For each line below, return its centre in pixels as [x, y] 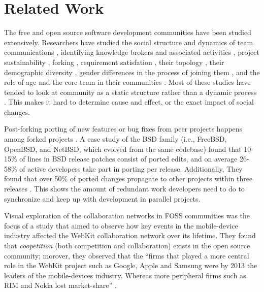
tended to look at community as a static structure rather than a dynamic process [130, 92]
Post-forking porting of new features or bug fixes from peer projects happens [123, 129]
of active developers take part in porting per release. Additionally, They [131, 168]
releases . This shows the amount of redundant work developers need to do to [124, 189]
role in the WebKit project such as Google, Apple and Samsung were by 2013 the [131, 265]
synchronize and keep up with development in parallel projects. [102, 198]
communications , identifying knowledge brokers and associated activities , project [132, 52]
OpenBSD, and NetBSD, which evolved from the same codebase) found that [123, 149]
